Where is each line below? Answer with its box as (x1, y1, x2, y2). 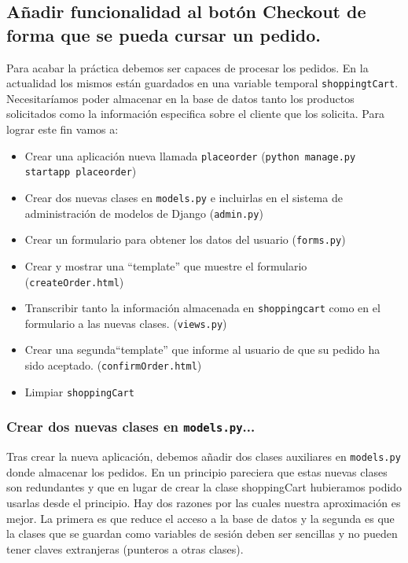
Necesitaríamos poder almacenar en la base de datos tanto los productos (6, 90, 355, 106)
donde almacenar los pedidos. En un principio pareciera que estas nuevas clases (6, 463, 388, 480)
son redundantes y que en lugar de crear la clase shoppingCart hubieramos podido (6, 479, 402, 495)
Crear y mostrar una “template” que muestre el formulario (24, 257, 307, 274)
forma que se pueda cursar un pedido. (6, 22, 322, 46)
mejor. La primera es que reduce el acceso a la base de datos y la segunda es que (6, 510, 395, 526)
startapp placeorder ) (24, 163, 137, 179)
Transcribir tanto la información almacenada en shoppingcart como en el (24, 300, 380, 316)
